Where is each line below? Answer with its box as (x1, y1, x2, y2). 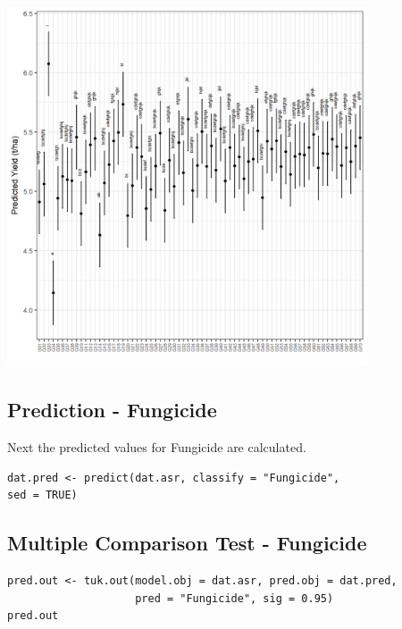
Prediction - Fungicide (7, 396, 217, 424)
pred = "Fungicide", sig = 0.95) (135, 591, 334, 605)
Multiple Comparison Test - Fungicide (7, 529, 367, 557)
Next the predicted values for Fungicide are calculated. (7, 438, 306, 457)
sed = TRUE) (7, 489, 78, 502)
